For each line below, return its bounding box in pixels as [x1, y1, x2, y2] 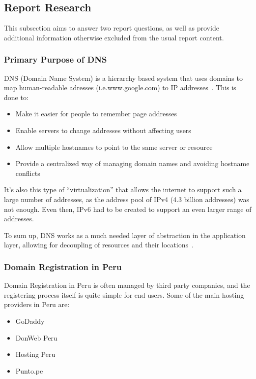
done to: [4, 92, 28, 102]
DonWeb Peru [15, 332, 57, 343]
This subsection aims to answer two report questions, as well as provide [4, 23, 219, 33]
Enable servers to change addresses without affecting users [15, 125, 191, 135]
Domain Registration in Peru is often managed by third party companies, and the [4, 280, 250, 290]
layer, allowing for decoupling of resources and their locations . [4, 240, 194, 250]
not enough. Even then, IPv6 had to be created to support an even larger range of [4, 204, 252, 214]
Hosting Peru [15, 349, 56, 359]
